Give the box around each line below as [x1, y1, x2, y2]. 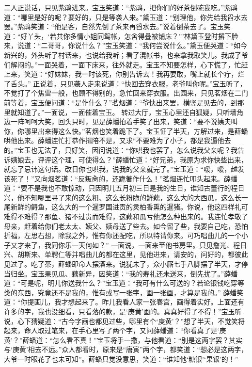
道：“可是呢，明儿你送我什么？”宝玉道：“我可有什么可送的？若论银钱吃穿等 [4, 278, 244, 288]
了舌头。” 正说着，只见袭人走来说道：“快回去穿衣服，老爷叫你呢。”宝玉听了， [4, 78, 247, 88]
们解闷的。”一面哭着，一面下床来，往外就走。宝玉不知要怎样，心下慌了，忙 [4, 59, 241, 69]
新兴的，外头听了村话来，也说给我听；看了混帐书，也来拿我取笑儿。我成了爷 [4, 49, 248, 60]
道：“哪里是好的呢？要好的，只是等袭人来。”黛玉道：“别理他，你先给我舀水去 [4, 12, 248, 22]
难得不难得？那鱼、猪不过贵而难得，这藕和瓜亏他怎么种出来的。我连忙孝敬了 [4, 211, 248, 222]
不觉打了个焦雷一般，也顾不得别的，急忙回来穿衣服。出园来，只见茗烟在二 [4, 88, 241, 98]
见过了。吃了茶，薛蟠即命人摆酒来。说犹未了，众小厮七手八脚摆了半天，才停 [4, 259, 248, 269]
